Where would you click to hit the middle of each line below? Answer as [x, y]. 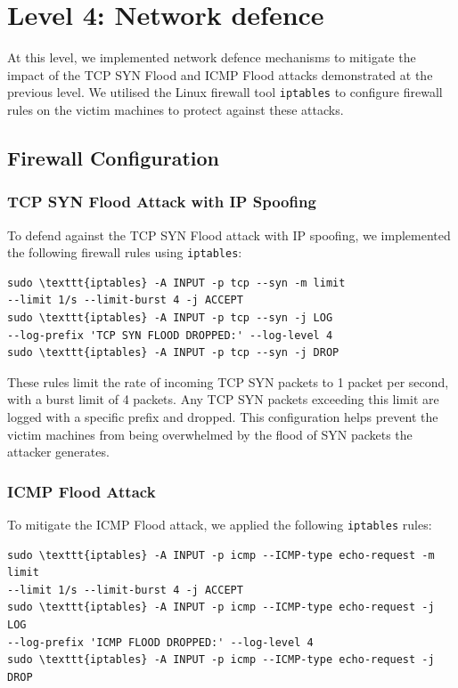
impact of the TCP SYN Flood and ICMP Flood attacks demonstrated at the [220, 74]
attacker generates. [58, 452]
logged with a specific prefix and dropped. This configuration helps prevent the [223, 416]
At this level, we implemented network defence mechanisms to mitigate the [212, 57]
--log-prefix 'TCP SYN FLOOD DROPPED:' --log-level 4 [170, 335]
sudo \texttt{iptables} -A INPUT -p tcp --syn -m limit [176, 283]
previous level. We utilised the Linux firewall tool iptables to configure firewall [225, 92]
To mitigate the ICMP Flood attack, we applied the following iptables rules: [220, 524]
